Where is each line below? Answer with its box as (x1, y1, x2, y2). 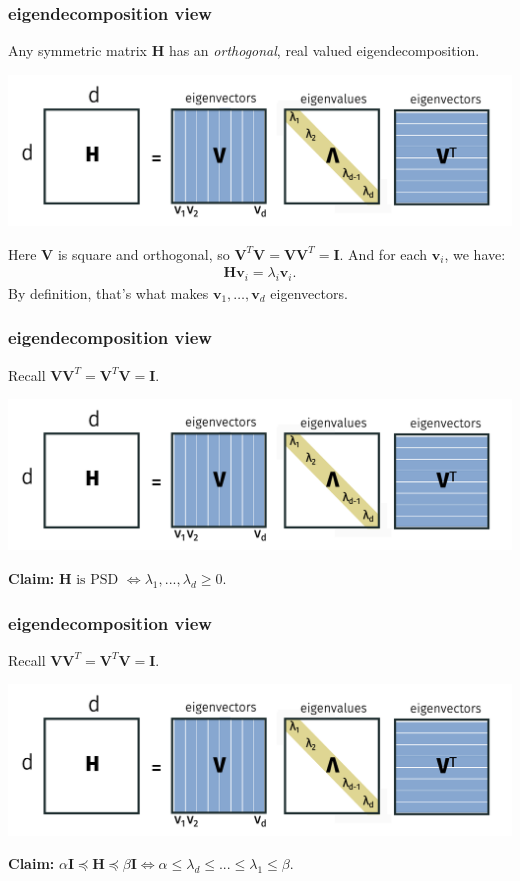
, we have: (444, 243, 506, 264)
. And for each (339, 243, 428, 264)
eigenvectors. (270, 282, 348, 303)
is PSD (76, 573, 119, 588)
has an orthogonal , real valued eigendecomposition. (168, 40, 480, 61)
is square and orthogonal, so (57, 243, 230, 264)
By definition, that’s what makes (8, 282, 209, 303)
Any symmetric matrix (8, 40, 147, 61)
